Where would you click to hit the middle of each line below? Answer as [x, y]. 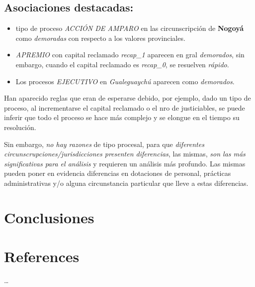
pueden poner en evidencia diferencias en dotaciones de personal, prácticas [118, 173]
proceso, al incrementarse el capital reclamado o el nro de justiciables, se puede [125, 107]
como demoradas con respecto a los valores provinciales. [100, 38]
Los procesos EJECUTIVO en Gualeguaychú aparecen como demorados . [125, 81]
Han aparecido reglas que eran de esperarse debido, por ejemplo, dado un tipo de [127, 98]
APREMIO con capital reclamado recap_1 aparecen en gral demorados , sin [130, 55]
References [42, 256]
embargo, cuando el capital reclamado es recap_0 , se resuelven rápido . [122, 64]
